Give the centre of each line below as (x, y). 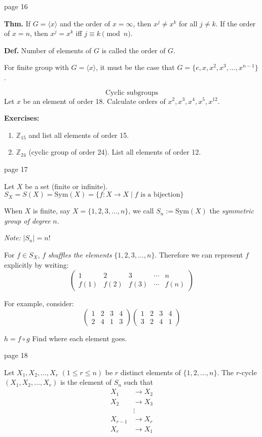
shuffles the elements (80, 254)
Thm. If (17, 23)
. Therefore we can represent (199, 254)
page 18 (16, 355)
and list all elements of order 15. (79, 135)
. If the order (236, 23)
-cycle (248, 372)
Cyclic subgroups (132, 93)
